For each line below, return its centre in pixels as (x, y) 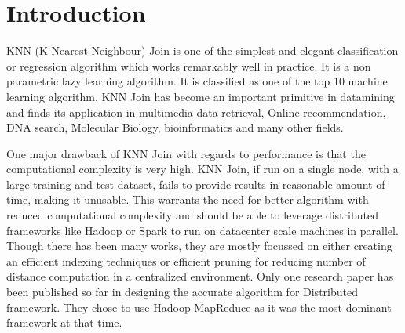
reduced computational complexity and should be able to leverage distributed (192, 215)
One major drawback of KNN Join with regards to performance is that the (186, 153)
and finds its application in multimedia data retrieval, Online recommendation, (196, 112)
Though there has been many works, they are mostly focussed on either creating (199, 246)
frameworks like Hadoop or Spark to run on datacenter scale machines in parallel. (202, 230)
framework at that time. (64, 322)
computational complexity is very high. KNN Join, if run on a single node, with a (202, 169)
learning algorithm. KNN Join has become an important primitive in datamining (201, 96)
